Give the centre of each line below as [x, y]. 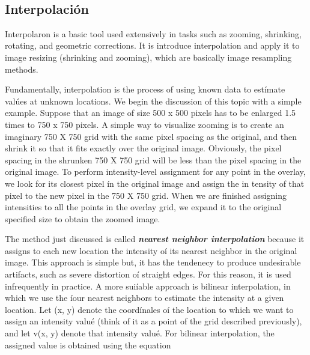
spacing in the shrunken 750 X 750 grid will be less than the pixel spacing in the [153, 159]
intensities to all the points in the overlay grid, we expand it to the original [143, 207]
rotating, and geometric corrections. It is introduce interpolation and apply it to [152, 45]
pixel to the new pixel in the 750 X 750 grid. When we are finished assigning [146, 195]
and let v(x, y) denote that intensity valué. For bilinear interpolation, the [140, 333]
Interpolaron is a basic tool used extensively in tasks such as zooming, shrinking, [153, 33]
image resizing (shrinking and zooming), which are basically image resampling [148, 57]
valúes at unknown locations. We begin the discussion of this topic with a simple [153, 101]
